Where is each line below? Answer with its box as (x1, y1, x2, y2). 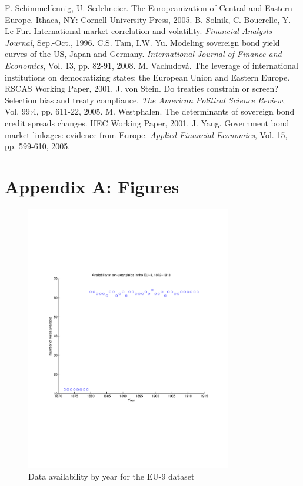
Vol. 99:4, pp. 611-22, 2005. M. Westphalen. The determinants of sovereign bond (5, 105, 295, 118)
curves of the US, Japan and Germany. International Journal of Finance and (5, 48, 282, 60)
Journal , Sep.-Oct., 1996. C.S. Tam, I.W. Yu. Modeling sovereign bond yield (5, 36, 280, 48)
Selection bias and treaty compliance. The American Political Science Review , (5, 93, 285, 106)
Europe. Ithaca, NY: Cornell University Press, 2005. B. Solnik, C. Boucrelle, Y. (5, 13, 291, 25)
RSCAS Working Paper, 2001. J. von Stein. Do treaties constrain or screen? (5, 82, 278, 95)
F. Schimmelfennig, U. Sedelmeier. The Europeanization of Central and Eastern (5, 2, 292, 14)
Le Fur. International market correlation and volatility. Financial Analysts (5, 25, 272, 37)
